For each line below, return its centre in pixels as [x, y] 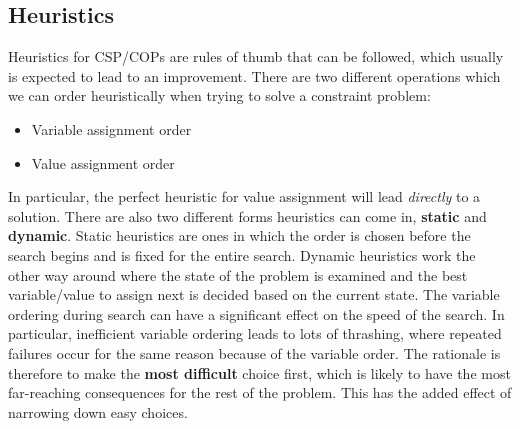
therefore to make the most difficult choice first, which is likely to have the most [259, 372]
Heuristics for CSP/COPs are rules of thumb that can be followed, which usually [256, 56]
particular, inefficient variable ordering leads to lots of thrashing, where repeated [255, 333]
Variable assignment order [111, 128]
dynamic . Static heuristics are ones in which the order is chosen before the [239, 235]
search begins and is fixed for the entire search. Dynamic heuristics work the [242, 254]
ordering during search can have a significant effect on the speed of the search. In [256, 313]
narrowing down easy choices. [98, 411]
